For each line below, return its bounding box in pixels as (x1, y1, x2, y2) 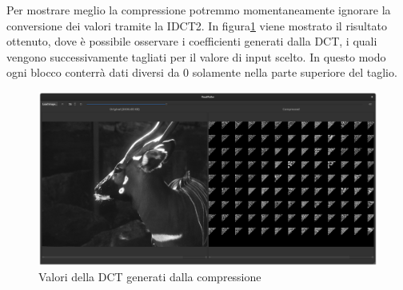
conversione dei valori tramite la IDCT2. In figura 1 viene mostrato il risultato (6, 17, 387, 34)
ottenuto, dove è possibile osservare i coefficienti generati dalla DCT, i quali (6, 33, 377, 50)
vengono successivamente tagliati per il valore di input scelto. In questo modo (6, 48, 386, 65)
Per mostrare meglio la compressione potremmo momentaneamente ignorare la (6, 2, 391, 18)
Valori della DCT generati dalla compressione (38, 268, 261, 285)
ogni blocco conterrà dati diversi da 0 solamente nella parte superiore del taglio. (6, 64, 397, 81)
